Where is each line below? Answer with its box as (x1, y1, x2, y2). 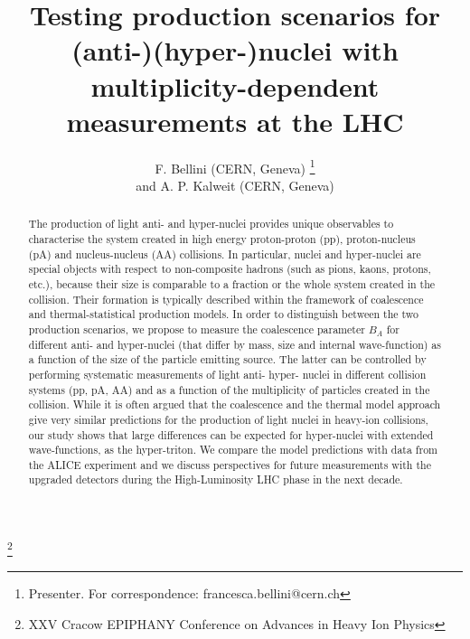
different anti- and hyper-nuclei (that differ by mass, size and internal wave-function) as (28, 336, 441, 352)
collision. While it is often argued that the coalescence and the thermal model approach (28, 397, 441, 412)
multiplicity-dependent (90, 67, 380, 104)
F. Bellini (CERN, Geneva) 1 (155, 155, 315, 177)
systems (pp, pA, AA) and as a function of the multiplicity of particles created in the (28, 381, 430, 397)
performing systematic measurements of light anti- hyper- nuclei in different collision (28, 366, 427, 381)
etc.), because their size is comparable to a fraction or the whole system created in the (28, 276, 436, 291)
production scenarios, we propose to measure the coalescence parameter (28, 321, 365, 336)
